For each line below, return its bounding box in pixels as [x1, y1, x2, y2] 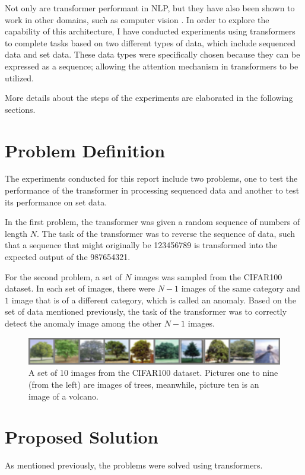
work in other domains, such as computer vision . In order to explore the [5, 13, 269, 26]
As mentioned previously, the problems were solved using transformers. [5, 459, 263, 471]
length [5, 227, 28, 239]
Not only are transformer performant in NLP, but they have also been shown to [5, 2, 295, 14]
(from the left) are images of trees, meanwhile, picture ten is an [28, 378, 259, 390]
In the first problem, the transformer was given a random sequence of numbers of [5, 216, 300, 228]
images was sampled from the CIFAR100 [134, 270, 282, 283]
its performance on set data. [5, 195, 107, 208]
